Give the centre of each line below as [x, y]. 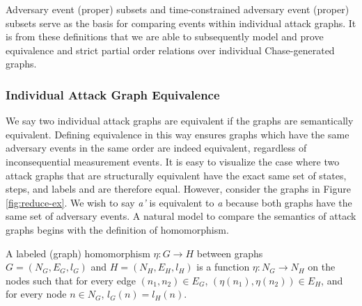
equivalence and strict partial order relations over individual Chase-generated [170, 50]
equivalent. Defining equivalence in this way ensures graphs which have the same [178, 134]
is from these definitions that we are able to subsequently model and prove [165, 37]
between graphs [230, 253]
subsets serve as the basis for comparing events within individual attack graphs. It [181, 23]
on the [322, 267]
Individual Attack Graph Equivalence [113, 94]
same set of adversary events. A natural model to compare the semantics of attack [181, 216]
